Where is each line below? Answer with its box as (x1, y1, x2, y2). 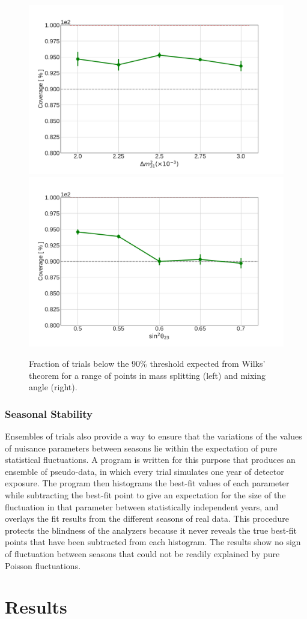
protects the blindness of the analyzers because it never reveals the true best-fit (5, 524, 297, 536)
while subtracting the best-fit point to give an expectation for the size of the (5, 488, 286, 501)
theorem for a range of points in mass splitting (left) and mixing (29, 369, 266, 381)
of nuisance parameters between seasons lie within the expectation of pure (5, 441, 278, 454)
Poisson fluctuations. (5, 559, 81, 572)
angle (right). (29, 381, 78, 393)
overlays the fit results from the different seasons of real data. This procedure (5, 512, 289, 525)
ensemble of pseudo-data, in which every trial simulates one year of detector (5, 465, 284, 477)
